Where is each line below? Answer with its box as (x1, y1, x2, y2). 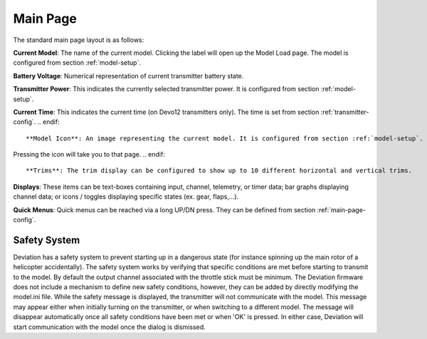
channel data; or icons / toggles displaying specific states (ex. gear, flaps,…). (13, 192, 239, 201)
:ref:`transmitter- (320, 108, 369, 116)
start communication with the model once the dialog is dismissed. (13, 323, 206, 331)
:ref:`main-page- (317, 205, 366, 214)
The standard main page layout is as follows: (13, 36, 144, 44)
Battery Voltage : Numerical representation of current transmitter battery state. (13, 71, 244, 80)
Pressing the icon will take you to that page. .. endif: (13, 150, 165, 159)
